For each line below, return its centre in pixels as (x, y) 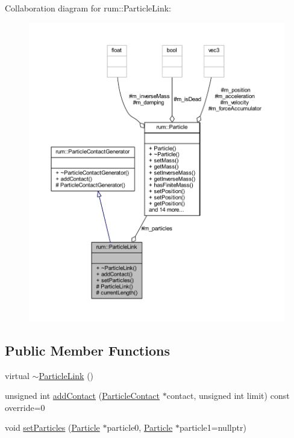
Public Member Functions (87, 350)
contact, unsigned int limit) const (228, 396)
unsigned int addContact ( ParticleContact (83, 396)
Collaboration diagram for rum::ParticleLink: (88, 8)
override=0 (25, 407)
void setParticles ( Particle (52, 427)
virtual (17, 375)
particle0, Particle (140, 427)
